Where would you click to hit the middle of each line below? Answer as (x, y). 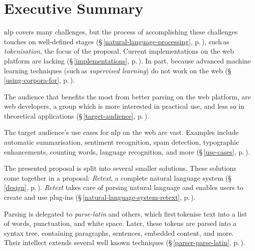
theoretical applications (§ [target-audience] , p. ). (77, 115)
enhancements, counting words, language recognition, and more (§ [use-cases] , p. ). (127, 151)
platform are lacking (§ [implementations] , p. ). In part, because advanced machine (127, 60)
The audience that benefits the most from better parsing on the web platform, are (127, 96)
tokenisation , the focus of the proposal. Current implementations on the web (119, 51)
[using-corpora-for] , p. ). (40, 80)
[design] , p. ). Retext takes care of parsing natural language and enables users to (124, 187)
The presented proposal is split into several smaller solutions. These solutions (120, 168)
